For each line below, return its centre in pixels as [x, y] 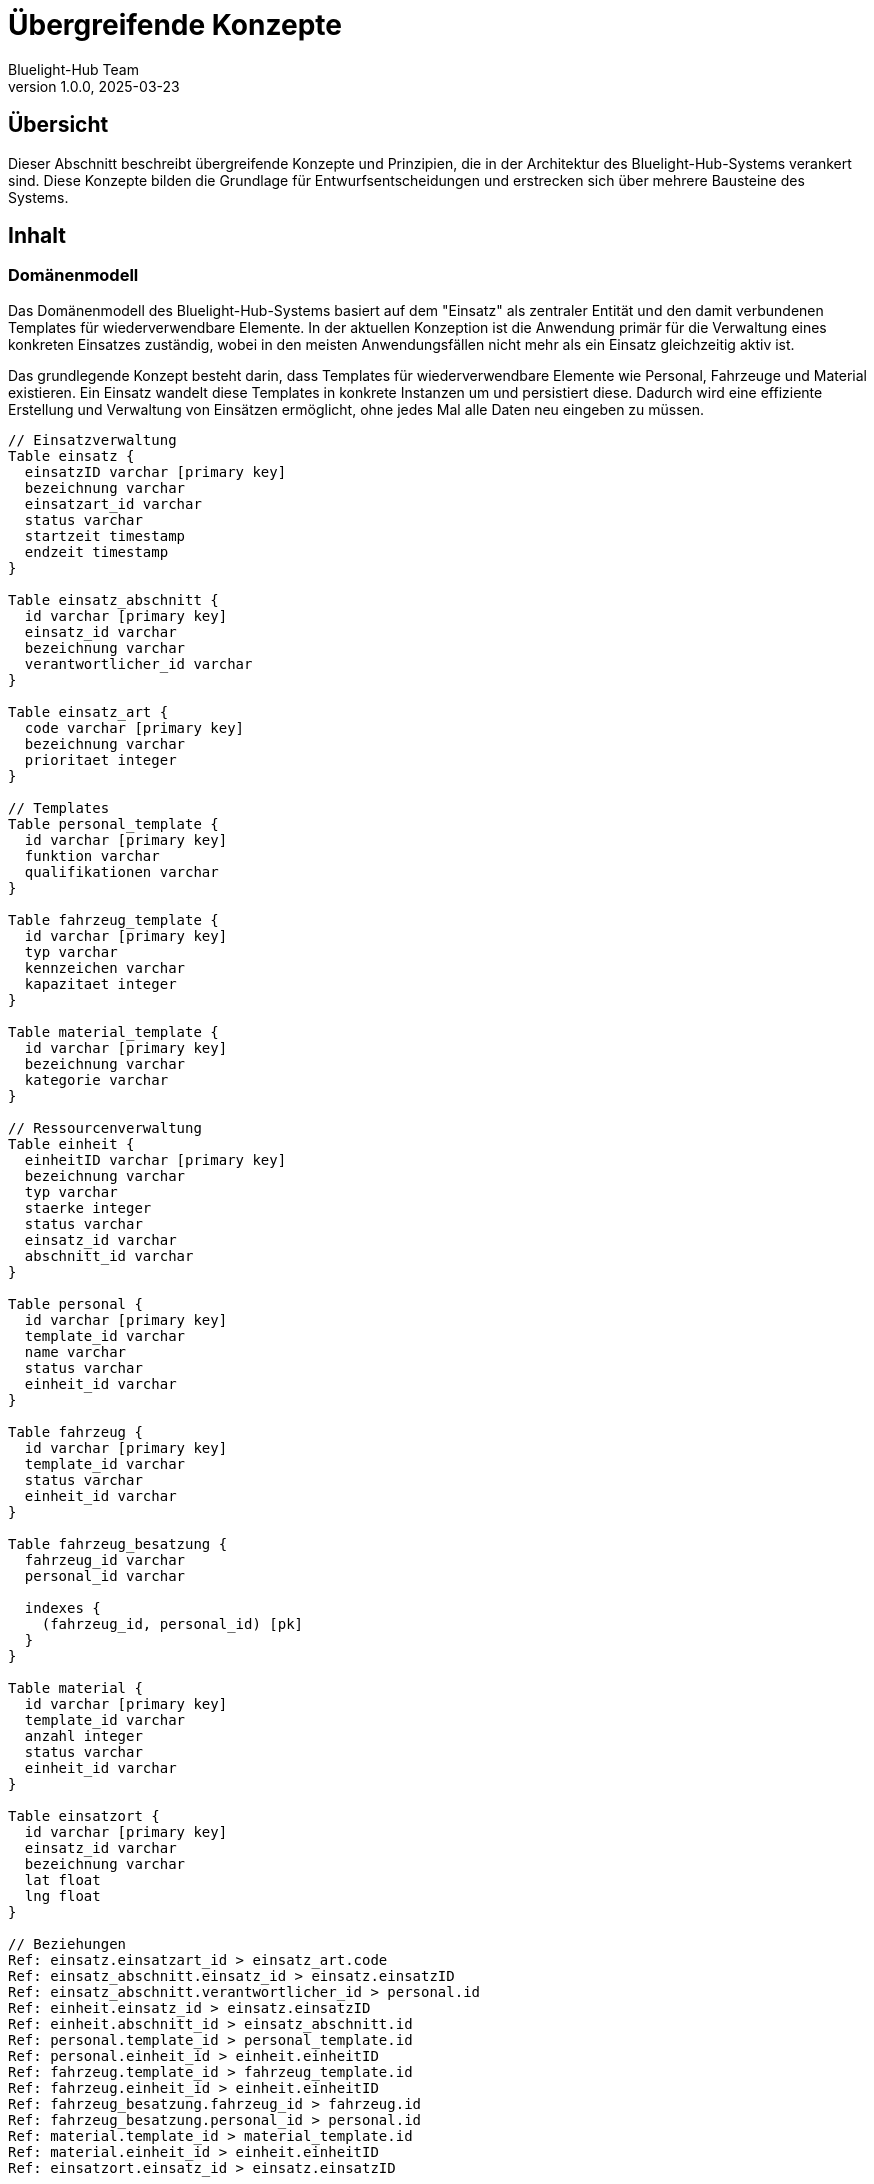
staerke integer [88, 1207]
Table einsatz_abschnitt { [113, 599]
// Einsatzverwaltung [92, 439]
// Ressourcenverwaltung [105, 1127]
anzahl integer [83, 1735]
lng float [62, 1895]
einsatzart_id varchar [113, 503]
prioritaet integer [100, 759]
